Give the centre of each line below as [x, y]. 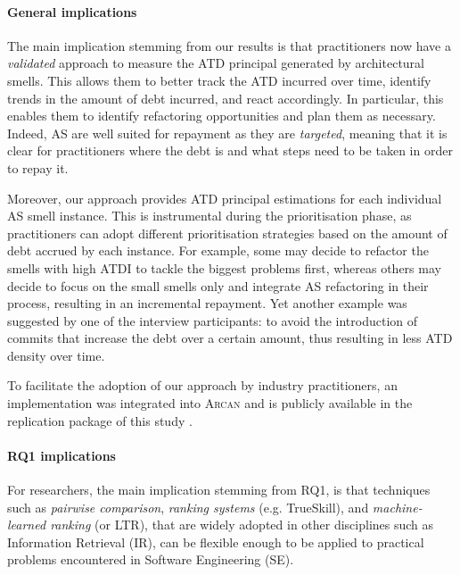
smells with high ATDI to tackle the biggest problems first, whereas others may [224, 267]
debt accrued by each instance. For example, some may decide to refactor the [218, 250]
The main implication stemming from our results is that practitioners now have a [229, 45]
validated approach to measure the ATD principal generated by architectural [216, 63]
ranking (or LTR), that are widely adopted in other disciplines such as [242, 525]
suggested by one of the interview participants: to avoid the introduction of [213, 320]
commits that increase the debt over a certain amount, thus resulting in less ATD [230, 338]
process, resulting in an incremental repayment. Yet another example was [207, 303]
